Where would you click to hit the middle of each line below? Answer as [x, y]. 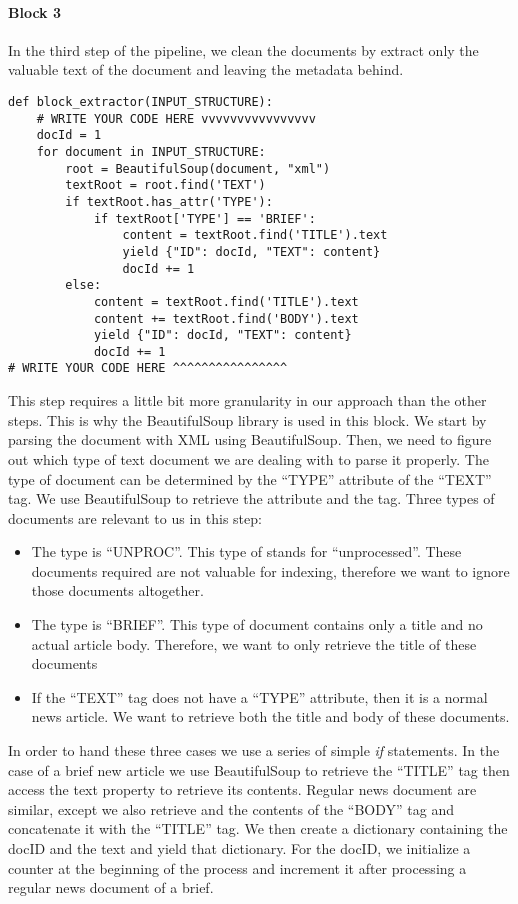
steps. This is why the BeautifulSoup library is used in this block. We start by [247, 419]
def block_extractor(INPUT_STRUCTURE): [140, 101]
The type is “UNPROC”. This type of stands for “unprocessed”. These [246, 551]
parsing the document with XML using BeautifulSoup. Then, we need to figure [250, 439]
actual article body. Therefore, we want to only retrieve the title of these [254, 643]
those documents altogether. [117, 590]
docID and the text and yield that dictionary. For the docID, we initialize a [239, 848]
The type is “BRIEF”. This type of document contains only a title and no [257, 624]
